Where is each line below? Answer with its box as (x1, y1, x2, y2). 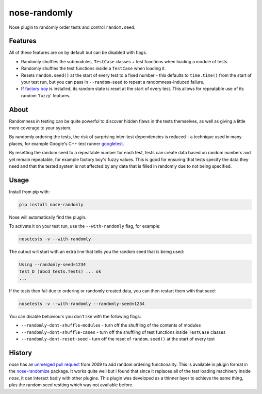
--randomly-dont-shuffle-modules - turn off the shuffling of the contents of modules (21, 322, 201, 328)
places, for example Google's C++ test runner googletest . (9, 141, 124, 146)
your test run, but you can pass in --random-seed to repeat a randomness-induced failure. (21, 79, 205, 85)
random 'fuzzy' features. (21, 92, 71, 98)
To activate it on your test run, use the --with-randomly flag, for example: (9, 223, 161, 229)
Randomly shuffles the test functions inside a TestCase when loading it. (21, 66, 166, 72)
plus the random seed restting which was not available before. (9, 382, 133, 388)
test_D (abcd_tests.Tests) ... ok (19, 269, 101, 274)
